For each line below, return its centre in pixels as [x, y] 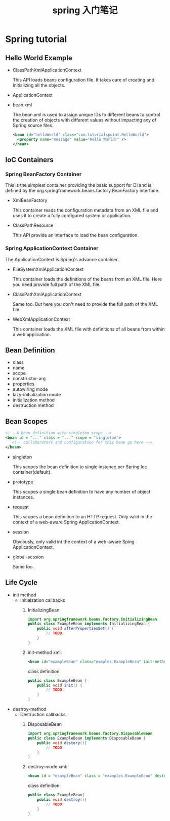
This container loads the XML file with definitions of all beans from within [89, 329]
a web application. [32, 334]
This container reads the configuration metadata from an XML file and [85, 210]
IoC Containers [30, 160]
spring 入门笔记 [85, 10]
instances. [23, 497]
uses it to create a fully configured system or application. [72, 216]
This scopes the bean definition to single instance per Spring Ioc [80, 467]
